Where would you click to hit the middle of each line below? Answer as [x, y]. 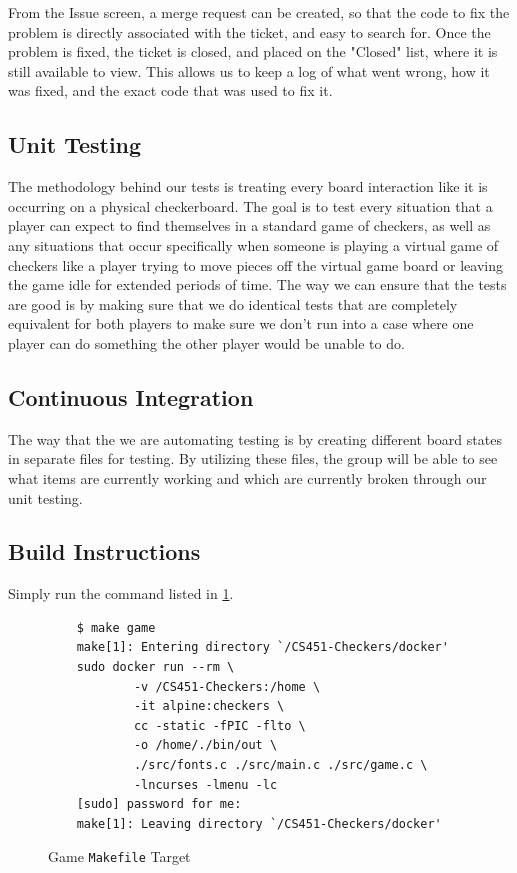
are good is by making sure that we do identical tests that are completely [233, 303]
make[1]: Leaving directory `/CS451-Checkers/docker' [259, 823]
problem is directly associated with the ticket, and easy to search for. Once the [249, 31]
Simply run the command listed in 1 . [121, 593]
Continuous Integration [131, 396]
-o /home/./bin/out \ [205, 745]
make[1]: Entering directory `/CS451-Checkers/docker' [262, 647]
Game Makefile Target [119, 856]
